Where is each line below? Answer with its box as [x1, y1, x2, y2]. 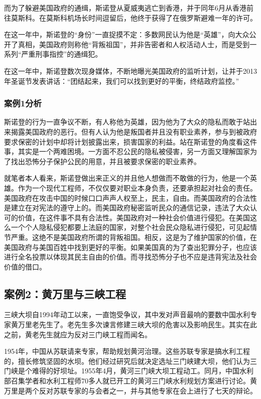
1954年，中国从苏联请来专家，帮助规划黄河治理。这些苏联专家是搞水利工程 [4, 346, 250, 356]
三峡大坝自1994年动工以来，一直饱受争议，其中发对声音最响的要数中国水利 [4, 309, 250, 320]
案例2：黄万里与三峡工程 [4, 286, 126, 301]
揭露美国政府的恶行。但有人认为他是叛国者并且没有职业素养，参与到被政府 [11, 126, 257, 137]
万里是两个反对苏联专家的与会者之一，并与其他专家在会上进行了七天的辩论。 [4, 385, 257, 395]
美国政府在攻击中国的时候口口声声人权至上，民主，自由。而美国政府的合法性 [4, 192, 257, 203]
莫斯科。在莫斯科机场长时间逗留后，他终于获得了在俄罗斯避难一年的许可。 [11, 12, 257, 23]
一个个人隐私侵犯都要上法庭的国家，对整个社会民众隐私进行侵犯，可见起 [11, 222, 250, 232]
